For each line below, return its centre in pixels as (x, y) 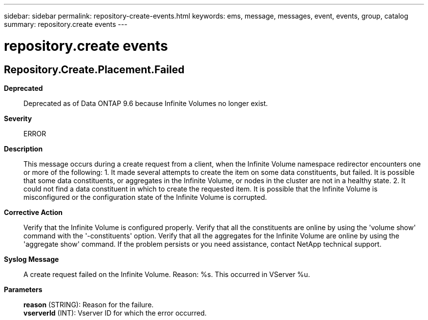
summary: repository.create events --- (66, 24)
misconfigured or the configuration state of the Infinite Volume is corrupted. (145, 197)
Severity (18, 118)
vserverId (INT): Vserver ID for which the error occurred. (115, 313)
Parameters (23, 289)
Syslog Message (32, 259)
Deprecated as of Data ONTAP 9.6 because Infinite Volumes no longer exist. (146, 103)
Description (23, 149)
